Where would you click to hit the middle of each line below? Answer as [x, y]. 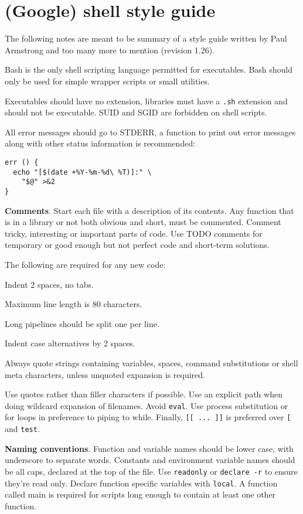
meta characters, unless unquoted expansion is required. [105, 374]
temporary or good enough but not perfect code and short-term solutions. [137, 245]
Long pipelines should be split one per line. [82, 323]
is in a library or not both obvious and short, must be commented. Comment [143, 222]
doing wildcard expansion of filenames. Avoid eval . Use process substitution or [147, 405]
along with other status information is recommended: [100, 143]
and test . [22, 428]
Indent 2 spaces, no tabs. [49, 284]
